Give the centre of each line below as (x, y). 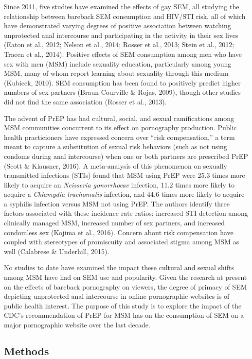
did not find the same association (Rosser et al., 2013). (85, 101)
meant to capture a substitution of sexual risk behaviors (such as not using (116, 146)
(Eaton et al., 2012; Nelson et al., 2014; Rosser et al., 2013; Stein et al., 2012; (119, 44)
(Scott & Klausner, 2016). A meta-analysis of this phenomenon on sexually (116, 165)
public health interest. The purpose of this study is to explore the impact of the (123, 305)
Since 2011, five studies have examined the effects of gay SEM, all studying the (122, 6)
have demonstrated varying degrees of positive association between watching (117, 26)
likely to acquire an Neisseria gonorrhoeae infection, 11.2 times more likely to (119, 184)
